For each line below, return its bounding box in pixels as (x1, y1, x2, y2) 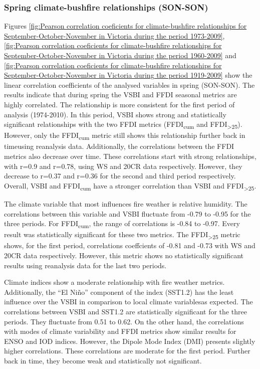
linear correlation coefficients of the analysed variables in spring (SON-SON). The (4, 79, 255, 90)
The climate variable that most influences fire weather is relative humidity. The (4, 198, 247, 209)
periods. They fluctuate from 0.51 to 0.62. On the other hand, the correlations (4, 316, 244, 326)
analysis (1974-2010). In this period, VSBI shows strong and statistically (4, 109, 226, 119)
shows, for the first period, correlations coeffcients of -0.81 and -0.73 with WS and (4, 240, 255, 251)
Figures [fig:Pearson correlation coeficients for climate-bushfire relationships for (4, 21, 247, 31)
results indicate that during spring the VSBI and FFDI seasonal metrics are (4, 89, 237, 100)
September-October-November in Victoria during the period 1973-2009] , (4, 30, 225, 41)
